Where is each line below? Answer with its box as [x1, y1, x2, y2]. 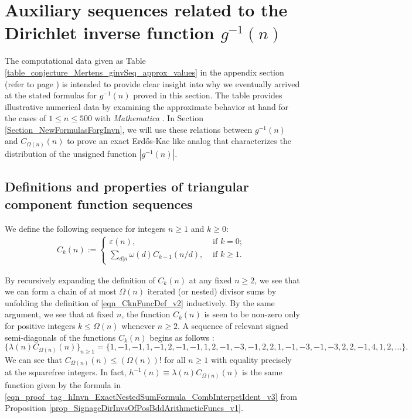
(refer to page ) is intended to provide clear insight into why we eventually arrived [5, 77, 300, 90]
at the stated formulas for [5, 89, 97, 101]
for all [164, 353, 186, 365]
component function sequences [5, 194, 193, 213]
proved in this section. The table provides [133, 89, 282, 101]
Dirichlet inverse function [5, 20, 214, 44]
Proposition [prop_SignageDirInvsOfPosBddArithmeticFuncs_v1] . [5, 402, 243, 414]
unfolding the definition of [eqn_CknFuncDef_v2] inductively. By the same [5, 296, 275, 309]
